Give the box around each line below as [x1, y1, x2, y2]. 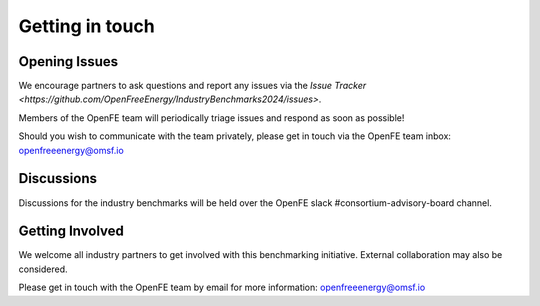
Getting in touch [18, 15, 155, 37]
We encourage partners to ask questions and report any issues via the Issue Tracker [18, 80, 367, 92]
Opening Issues [18, 53, 119, 70]
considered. [18, 263, 68, 275]
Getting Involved [18, 223, 124, 240]
